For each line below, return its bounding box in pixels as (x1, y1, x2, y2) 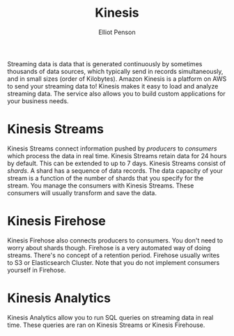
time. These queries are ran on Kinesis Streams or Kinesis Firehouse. (7, 321, 205, 329)
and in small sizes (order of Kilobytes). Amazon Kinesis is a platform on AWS (7, 75, 227, 83)
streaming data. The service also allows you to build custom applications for (7, 89, 226, 98)
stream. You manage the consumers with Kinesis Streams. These (7, 181, 194, 190)
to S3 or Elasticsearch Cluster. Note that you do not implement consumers (7, 258, 220, 266)
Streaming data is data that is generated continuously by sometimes (7, 59, 203, 68)
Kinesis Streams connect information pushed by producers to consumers (7, 144, 217, 153)
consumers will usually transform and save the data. (7, 188, 157, 197)
